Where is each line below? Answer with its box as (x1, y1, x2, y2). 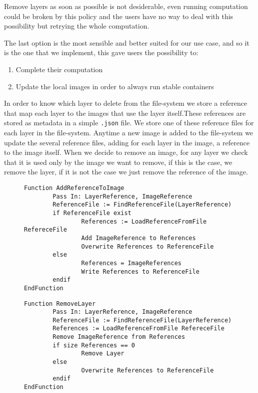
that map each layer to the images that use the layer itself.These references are (4, 107, 246, 118)
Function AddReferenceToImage (24, 184, 124, 191)
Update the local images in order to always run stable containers (15, 81, 214, 91)
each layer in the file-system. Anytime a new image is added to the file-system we (4, 127, 253, 137)
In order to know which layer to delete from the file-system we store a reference (4, 98, 247, 108)
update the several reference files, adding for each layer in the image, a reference (4, 137, 250, 147)
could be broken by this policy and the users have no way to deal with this (4, 11, 233, 21)
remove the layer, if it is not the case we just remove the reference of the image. (4, 166, 248, 177)
